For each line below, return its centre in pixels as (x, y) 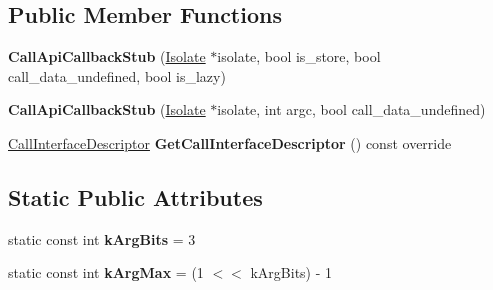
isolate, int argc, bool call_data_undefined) (351, 109)
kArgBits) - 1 (291, 272)
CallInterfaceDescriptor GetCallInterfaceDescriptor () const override (230, 142)
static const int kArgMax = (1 (106, 272)
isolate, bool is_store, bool (299, 56)
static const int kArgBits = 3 (102, 238)
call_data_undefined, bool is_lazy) (117, 75)
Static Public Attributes (135, 196)
